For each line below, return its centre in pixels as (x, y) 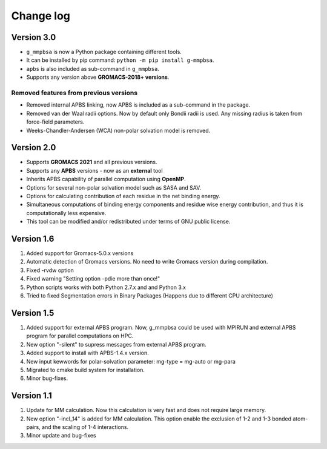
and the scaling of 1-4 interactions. (85, 427)
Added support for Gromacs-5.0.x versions (80, 253)
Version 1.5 (33, 313)
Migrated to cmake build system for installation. (86, 370)
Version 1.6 (33, 239)
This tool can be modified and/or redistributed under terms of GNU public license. (128, 222)
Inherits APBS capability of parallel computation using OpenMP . (106, 179)
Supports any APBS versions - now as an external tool (94, 170)
